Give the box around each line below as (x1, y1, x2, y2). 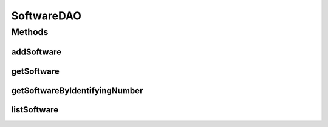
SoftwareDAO (11, 9, 82, 22)
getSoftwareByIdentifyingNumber (11, 85, 143, 96)
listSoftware (11, 105, 59, 115)
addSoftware (11, 47, 62, 57)
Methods (11, 27, 49, 37)
